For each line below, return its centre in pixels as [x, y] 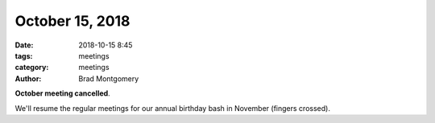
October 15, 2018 [72, 21]
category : [32, 68]
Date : [24, 45]
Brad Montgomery [109, 78]
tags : [24, 55]
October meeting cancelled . [62, 93]
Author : [28, 78]
